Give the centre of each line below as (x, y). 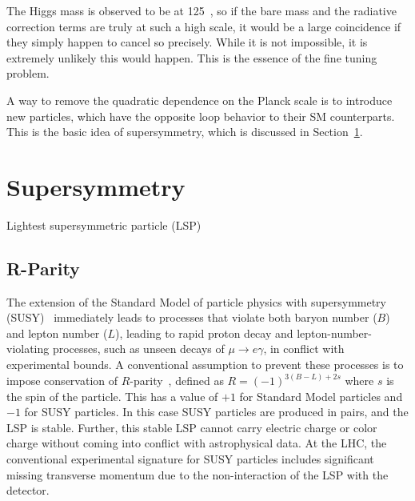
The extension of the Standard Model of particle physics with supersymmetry (197, 301)
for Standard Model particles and (321, 396)
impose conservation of (62, 381)
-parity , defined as (177, 381)
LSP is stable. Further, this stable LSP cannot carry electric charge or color (192, 427)
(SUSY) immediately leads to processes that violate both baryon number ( (192, 317)
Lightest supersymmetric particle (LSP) (104, 224)
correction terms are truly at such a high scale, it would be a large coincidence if (204, 26)
